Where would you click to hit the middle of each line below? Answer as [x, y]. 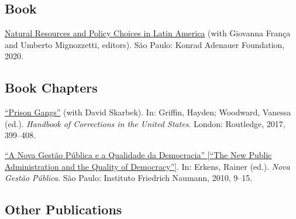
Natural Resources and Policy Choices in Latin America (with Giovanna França [148, 33]
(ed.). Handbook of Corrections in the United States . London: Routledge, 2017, [145, 123]
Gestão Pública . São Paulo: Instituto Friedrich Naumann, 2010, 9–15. [129, 178]
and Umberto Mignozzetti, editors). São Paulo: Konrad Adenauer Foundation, [145, 44]
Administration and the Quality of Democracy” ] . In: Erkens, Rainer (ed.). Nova [147, 166]
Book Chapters [51, 88]
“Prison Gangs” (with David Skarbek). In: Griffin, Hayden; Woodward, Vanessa [148, 112]
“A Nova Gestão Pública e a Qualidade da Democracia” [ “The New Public [138, 154]
